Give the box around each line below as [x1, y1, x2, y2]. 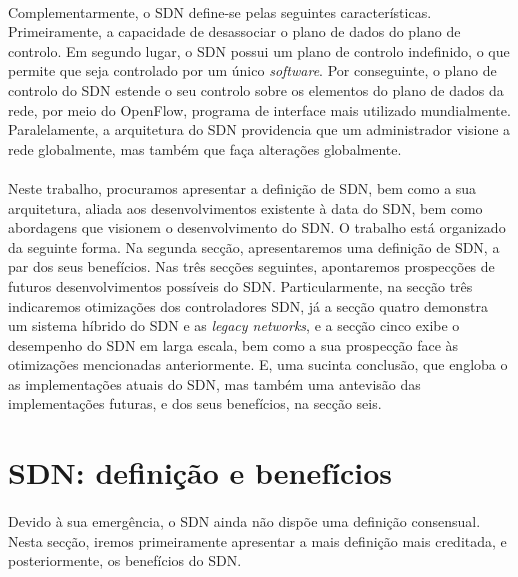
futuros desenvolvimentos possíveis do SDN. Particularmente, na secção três [8, 275, 473, 296]
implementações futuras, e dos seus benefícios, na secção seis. [8, 393, 382, 414]
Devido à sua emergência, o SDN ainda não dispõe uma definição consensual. [8, 511, 481, 532]
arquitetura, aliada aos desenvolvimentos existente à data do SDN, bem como [8, 197, 483, 218]
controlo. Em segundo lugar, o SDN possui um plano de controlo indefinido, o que [8, 40, 510, 61]
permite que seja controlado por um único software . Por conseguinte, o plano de [8, 60, 497, 81]
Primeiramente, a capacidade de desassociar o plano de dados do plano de [8, 21, 461, 42]
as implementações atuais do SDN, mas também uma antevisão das [8, 373, 421, 394]
